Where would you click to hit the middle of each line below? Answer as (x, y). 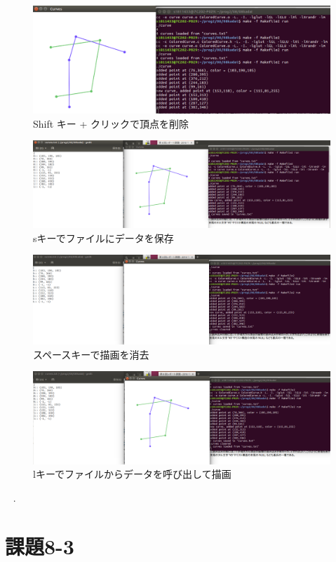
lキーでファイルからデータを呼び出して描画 (132, 474)
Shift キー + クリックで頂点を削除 (111, 123)
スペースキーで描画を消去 (91, 354)
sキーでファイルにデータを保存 (103, 237)
